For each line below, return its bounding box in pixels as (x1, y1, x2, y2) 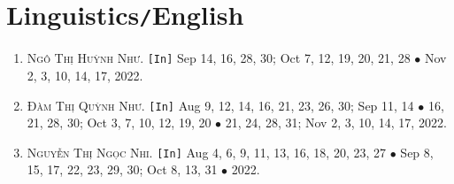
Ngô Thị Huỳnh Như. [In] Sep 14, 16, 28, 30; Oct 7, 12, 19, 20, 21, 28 (27, 49, 411, 67)
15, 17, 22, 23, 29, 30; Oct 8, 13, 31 (27, 160, 218, 179)
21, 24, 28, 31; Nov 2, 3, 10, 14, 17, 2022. (225, 113, 447, 132)
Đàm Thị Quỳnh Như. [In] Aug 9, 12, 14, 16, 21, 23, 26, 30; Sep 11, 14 (27, 96, 414, 114)
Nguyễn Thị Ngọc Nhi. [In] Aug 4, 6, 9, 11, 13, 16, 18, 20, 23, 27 (27, 142, 387, 161)
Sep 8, (400, 142, 434, 161)
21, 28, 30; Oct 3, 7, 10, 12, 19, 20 (27, 113, 212, 132)
